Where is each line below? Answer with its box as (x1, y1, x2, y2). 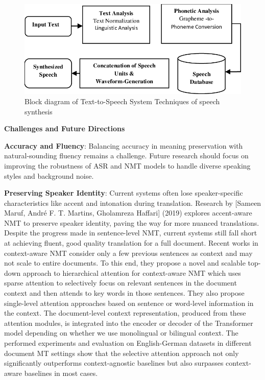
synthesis (25, 106, 53, 116)
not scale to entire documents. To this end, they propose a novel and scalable (4, 257, 246, 268)
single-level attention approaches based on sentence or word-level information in (4, 297, 254, 308)
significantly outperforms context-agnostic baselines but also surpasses (4, 358, 224, 368)
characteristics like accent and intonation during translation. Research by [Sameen (4, 197, 261, 208)
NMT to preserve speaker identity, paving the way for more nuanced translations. (4, 217, 259, 228)
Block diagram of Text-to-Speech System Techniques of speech (25, 96, 220, 106)
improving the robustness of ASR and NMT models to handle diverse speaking (4, 160, 251, 171)
